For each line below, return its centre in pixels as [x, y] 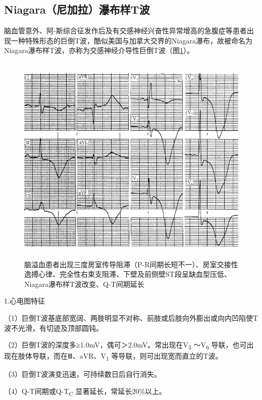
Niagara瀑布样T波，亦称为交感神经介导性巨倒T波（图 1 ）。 [99, 50]
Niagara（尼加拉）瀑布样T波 [77, 9]
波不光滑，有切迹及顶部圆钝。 [54, 328]
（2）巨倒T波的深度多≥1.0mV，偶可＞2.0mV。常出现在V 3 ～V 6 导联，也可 [125, 345]
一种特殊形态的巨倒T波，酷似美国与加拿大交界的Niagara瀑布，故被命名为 [132, 40]
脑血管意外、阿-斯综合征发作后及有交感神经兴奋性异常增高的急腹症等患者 [125, 31]
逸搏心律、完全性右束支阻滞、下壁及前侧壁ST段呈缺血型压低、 [128, 274]
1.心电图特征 [24, 301]
